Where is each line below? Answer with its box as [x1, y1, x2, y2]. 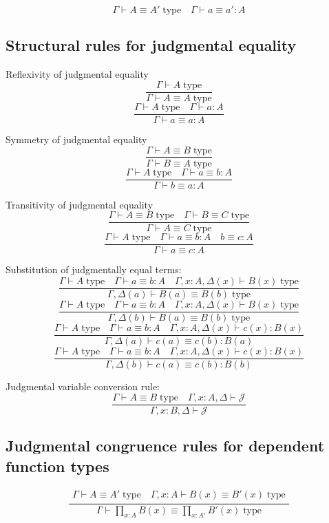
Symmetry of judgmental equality [6, 131, 147, 146]
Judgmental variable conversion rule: [6, 379, 160, 394]
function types [6, 455, 109, 476]
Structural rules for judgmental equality [6, 34, 297, 56]
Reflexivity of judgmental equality [6, 67, 149, 81]
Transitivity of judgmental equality [6, 197, 153, 211]
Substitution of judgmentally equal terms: [6, 262, 182, 277]
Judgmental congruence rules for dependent [6, 435, 325, 456]
